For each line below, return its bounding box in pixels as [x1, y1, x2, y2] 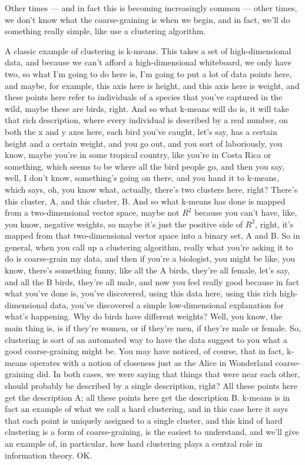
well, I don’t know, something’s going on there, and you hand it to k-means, [5, 172, 279, 184]
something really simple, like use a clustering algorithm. [5, 25, 206, 37]
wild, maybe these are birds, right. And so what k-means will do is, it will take [5, 102, 289, 114]
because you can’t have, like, [194, 206, 297, 219]
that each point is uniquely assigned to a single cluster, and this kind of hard [5, 414, 283, 426]
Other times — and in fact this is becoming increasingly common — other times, [5, 2, 297, 14]
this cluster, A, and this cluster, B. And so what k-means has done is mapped [5, 194, 286, 207]
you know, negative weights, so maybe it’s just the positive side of [5, 217, 243, 230]
